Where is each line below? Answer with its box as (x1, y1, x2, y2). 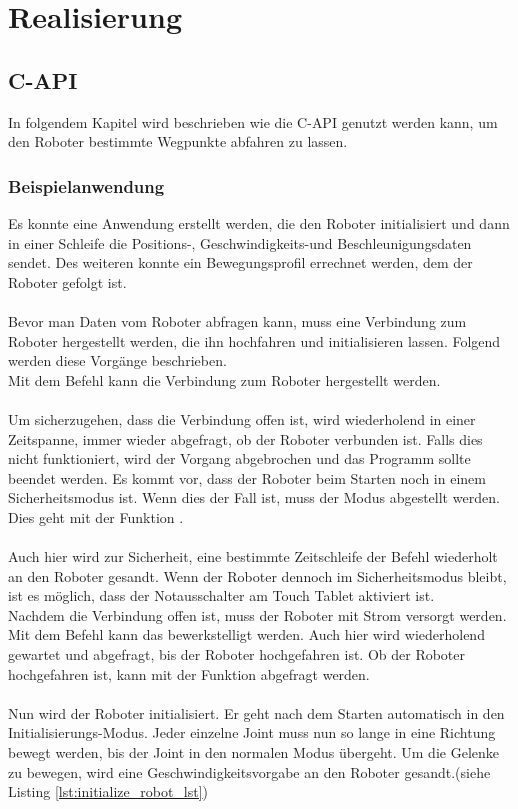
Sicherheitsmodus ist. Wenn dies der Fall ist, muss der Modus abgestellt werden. (8, 487, 500, 508)
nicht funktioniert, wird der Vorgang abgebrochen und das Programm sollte (8, 448, 471, 469)
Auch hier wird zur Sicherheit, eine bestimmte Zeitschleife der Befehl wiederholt (8, 546, 498, 567)
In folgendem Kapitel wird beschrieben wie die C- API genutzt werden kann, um (8, 111, 498, 132)
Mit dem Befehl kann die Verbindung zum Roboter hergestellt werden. (8, 369, 441, 390)
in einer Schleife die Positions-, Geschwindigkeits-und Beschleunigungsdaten (8, 232, 472, 253)
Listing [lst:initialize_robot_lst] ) (8, 781, 209, 802)
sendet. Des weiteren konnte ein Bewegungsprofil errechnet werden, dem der (8, 252, 473, 273)
